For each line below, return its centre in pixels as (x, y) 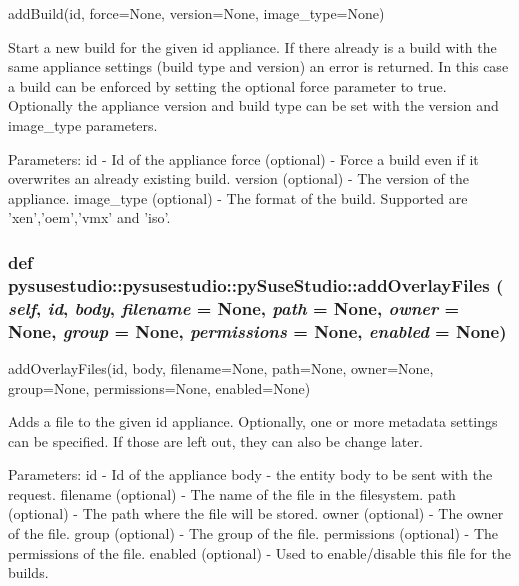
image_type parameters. (83, 124)
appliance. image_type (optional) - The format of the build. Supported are (238, 197)
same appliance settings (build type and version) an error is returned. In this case (258, 66)
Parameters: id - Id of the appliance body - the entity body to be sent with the (250, 474)
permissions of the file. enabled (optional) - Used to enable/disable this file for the (259, 552)
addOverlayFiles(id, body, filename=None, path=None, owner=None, (221, 367)
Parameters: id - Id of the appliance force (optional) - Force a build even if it (243, 158)
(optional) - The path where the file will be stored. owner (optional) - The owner (256, 513)
